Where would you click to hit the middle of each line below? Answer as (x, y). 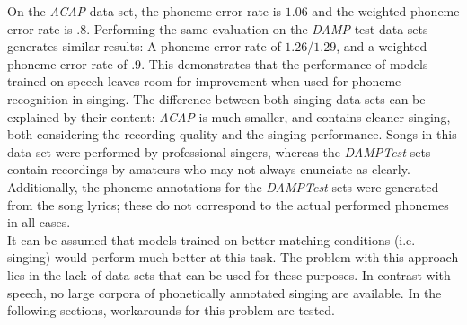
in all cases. (39, 222)
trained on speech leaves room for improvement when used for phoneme (204, 81)
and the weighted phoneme (386, 11)
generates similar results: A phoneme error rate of (144, 46)
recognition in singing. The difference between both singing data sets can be (216, 98)
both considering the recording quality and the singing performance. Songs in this (232, 134)
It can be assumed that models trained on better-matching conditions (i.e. (211, 239)
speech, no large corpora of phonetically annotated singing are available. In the (225, 292)
